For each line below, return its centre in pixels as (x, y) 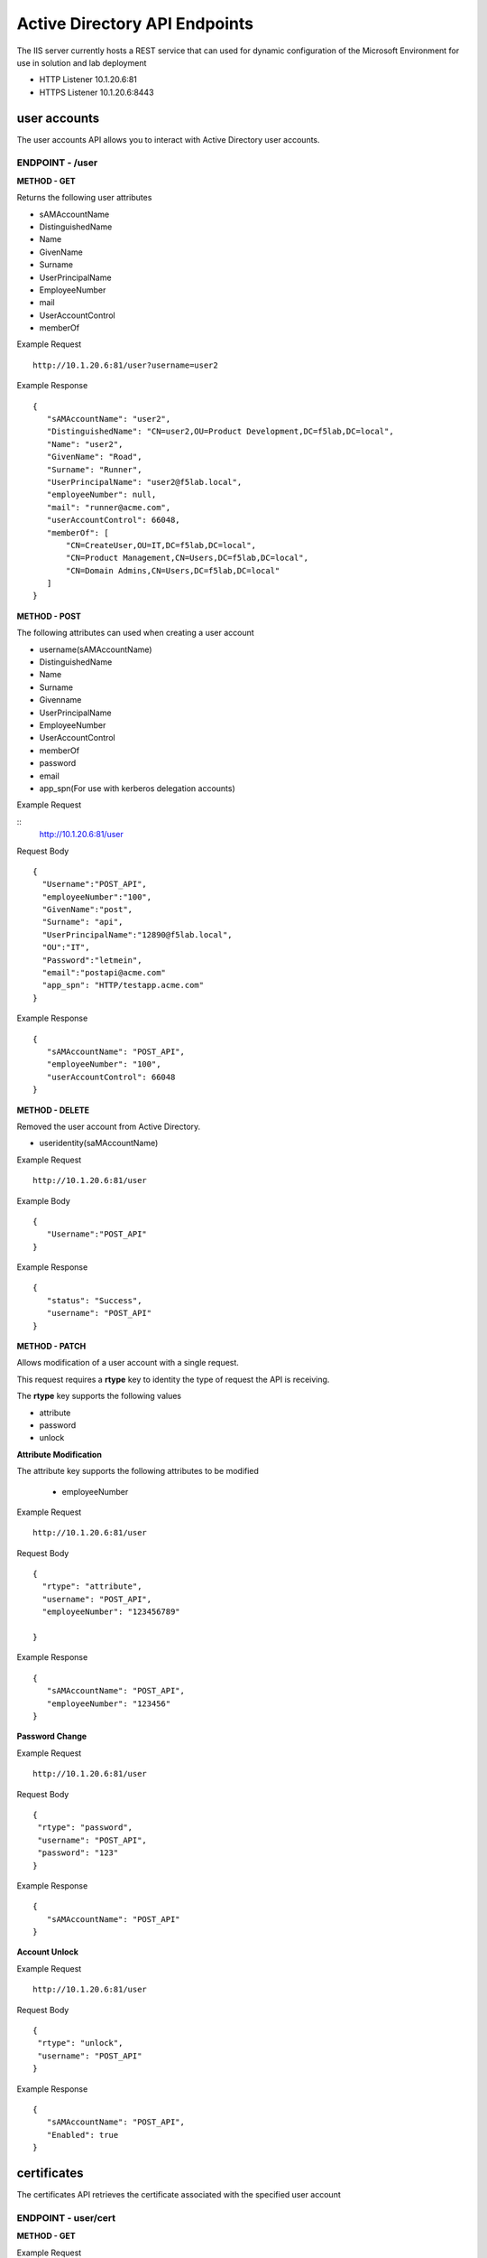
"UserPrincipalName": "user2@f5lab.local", (144, 482)
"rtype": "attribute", (92, 1586)
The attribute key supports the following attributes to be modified (138, 1471)
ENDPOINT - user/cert (66, 2217)
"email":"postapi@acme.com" (104, 973)
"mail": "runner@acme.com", (109, 507)
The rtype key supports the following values (99, 1396)
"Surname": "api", (83, 922)
